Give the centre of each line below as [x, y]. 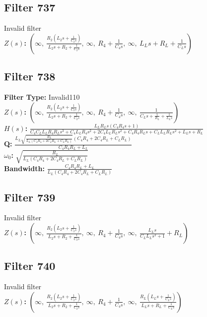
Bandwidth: [24, 168]
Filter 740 [30, 266]
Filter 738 [30, 76]
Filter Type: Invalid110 [42, 97]
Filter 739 [30, 197]
